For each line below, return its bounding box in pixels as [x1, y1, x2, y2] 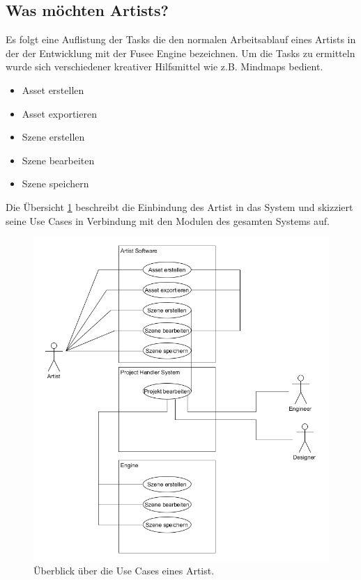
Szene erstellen [22, 130, 85, 144]
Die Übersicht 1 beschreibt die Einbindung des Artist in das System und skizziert [6, 199, 353, 214]
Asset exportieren [22, 106, 97, 120]
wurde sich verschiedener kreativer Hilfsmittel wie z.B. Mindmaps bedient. [6, 59, 323, 74]
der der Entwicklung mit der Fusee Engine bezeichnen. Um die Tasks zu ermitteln [6, 45, 355, 60]
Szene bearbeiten [22, 152, 95, 167]
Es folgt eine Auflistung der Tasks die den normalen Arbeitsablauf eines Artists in [6, 32, 356, 47]
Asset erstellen [22, 82, 84, 97]
